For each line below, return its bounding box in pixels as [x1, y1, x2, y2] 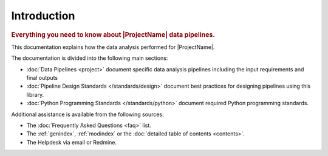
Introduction [11, 9, 75, 22]
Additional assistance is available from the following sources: [11, 111, 164, 118]
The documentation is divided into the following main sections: [11, 54, 168, 62]
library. [26, 91, 44, 98]
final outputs [26, 74, 58, 81]
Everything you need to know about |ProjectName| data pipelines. [11, 30, 216, 39]
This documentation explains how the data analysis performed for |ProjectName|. [11, 43, 215, 51]
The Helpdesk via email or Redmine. [26, 138, 117, 146]
